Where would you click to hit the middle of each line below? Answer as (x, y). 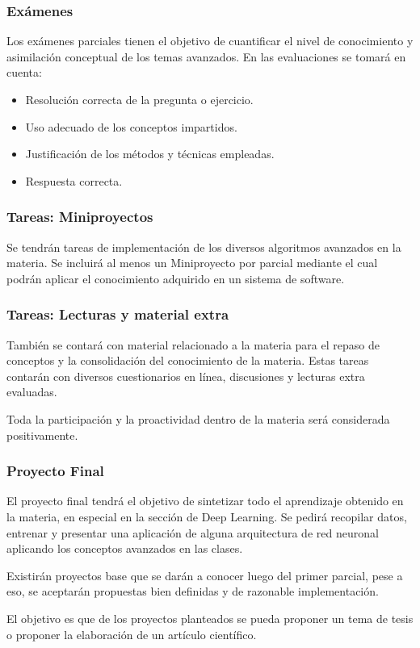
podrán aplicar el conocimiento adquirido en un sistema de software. (176, 278)
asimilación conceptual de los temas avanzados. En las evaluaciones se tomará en (206, 56)
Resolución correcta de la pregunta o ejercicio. (139, 99)
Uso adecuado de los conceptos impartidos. (131, 126)
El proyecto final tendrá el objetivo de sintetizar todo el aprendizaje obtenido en (205, 501)
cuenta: (24, 72)
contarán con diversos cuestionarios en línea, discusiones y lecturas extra (186, 376)
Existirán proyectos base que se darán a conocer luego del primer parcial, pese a (205, 575)
